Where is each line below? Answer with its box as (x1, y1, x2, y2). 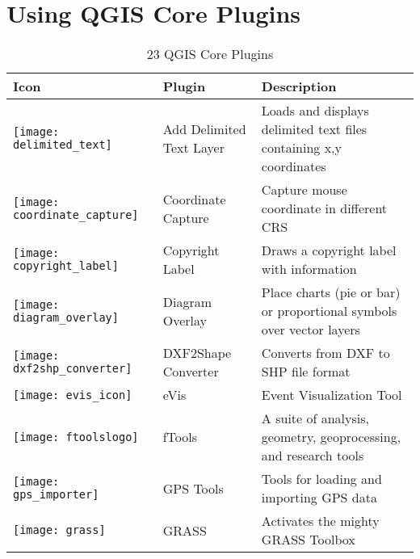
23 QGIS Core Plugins (146, 44, 274, 64)
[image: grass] (13, 523, 106, 537)
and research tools (261, 446, 364, 465)
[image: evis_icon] (13, 388, 132, 401)
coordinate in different (261, 199, 388, 218)
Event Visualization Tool (261, 385, 402, 405)
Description (261, 77, 337, 96)
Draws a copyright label (261, 241, 397, 260)
